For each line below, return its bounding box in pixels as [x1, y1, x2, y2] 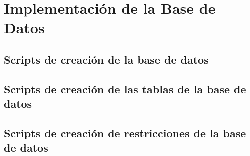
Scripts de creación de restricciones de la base [4, 125, 246, 140]
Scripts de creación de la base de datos [4, 51, 209, 67]
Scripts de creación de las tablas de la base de [4, 81, 246, 96]
